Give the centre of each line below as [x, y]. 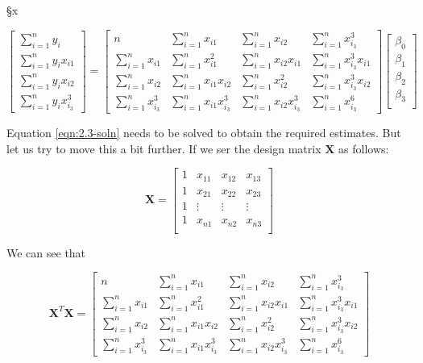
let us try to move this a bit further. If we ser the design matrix [164, 148]
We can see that [46, 252]
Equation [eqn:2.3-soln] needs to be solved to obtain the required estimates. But [204, 132]
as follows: [364, 148]
